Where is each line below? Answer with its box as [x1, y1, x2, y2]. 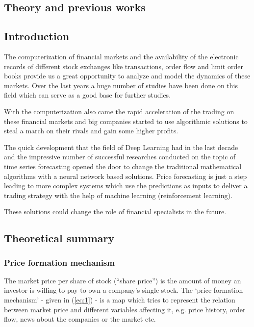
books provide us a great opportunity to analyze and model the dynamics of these [4, 71, 251, 81]
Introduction [4, 28, 70, 44]
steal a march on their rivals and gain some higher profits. [4, 126, 178, 136]
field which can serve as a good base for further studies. [4, 90, 171, 100]
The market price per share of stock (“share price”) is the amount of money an [4, 275, 241, 285]
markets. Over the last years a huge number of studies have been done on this [4, 80, 238, 90]
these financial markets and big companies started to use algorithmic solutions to [4, 116, 248, 126]
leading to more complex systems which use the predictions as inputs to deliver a [4, 180, 248, 191]
